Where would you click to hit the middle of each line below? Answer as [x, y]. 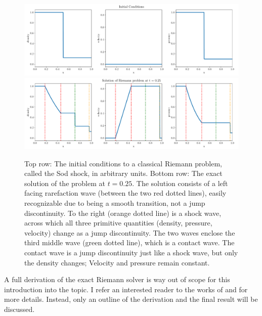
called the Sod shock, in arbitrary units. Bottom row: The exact [123, 173]
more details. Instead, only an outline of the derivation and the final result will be [131, 299]
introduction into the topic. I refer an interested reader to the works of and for [126, 289]
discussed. [19, 309]
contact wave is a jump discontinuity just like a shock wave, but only [131, 252]
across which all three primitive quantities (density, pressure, [118, 223]
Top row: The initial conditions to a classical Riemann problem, [123, 163]
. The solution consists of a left [180, 183]
